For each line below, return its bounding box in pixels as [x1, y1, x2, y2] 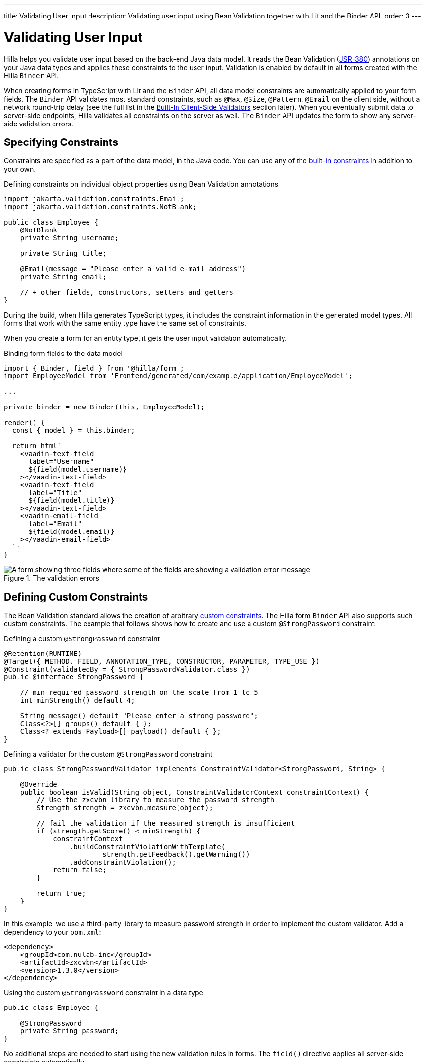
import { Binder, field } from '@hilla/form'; [4, 364, 184, 372]
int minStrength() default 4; [20, 696, 135, 705]
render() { [4, 419, 45, 427]
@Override [20, 780, 57, 789]
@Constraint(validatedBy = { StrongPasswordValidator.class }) [4, 665, 250, 673]
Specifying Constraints [4, 136, 119, 148]
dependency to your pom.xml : [4, 928, 101, 937]
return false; [53, 866, 106, 874]
